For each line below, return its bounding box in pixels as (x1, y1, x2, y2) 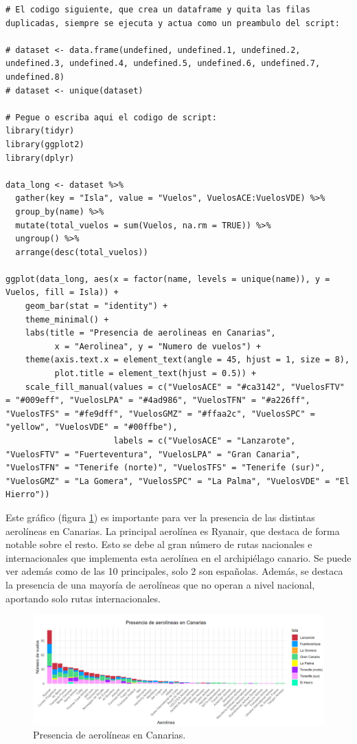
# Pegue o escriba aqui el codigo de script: (5, 112, 217, 122)
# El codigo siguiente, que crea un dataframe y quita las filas (5, 5, 310, 14)
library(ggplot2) (5, 139, 84, 149)
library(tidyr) (5, 126, 75, 136)
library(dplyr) (5, 153, 75, 163)
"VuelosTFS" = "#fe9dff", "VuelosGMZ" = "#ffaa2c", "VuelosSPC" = (5, 408, 316, 419)
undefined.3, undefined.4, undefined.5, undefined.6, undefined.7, (5, 58, 321, 69)
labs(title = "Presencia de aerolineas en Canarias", (25, 328, 276, 338)
